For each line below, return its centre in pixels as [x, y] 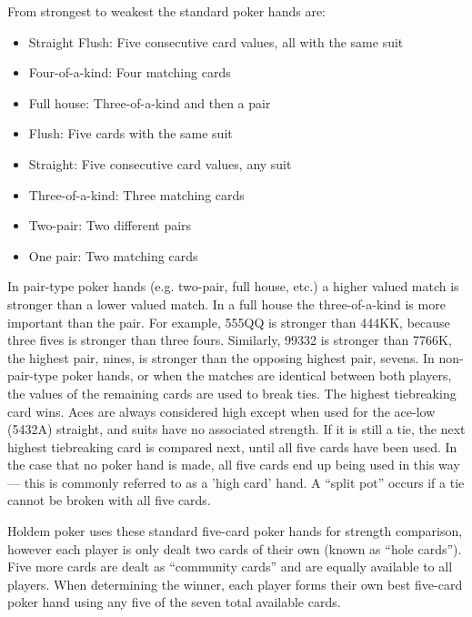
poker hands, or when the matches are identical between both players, [257, 375]
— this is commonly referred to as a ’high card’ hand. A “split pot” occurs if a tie [236, 482]
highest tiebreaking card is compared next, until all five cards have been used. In [232, 446]
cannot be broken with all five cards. [109, 500]
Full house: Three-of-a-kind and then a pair [150, 102]
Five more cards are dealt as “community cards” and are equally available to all [230, 566]
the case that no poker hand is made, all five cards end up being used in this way [234, 465]
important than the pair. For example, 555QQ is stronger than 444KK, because [229, 322]
